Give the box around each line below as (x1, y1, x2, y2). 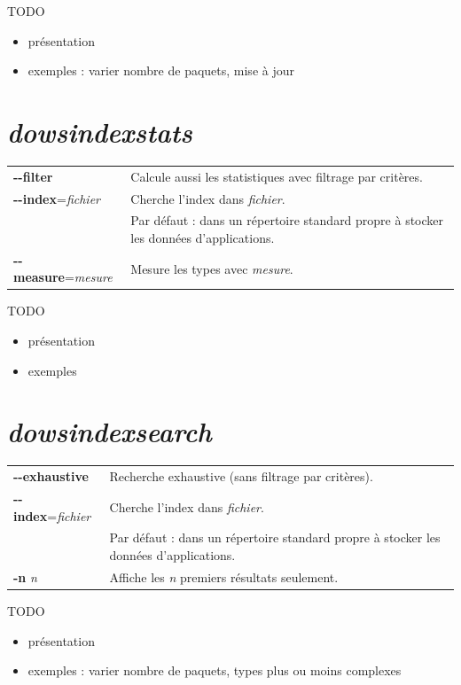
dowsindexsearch (7, 413, 212, 450)
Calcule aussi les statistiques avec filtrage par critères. (130, 167, 423, 185)
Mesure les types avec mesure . (130, 259, 293, 277)
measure (13, 268, 65, 286)
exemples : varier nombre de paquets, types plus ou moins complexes (27, 661, 402, 680)
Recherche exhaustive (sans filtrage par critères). (109, 467, 373, 486)
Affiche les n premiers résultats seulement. (109, 567, 339, 586)
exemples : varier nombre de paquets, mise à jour (27, 61, 294, 80)
